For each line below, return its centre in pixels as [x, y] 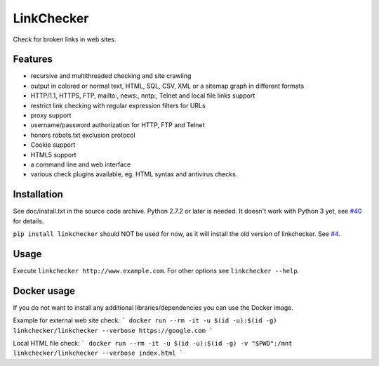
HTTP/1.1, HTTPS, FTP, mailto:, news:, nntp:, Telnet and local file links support [143, 96]
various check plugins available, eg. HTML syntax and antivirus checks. [134, 174]
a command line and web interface [81, 164]
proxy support [51, 115]
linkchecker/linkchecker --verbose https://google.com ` [113, 331]
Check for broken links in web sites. [65, 39]
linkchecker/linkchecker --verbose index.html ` [98, 353]
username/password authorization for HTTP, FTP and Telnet [118, 125]
